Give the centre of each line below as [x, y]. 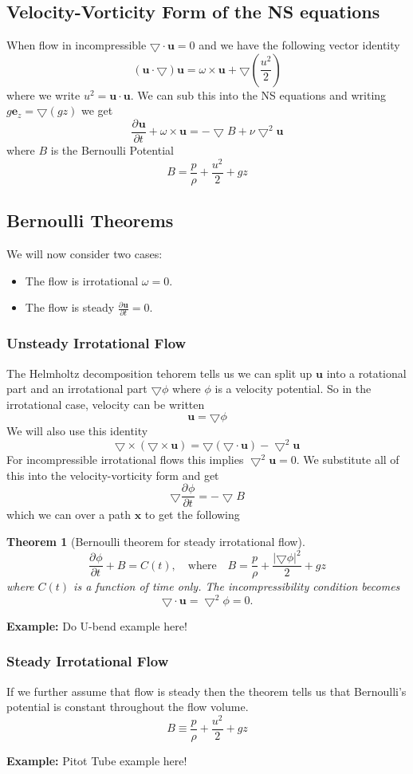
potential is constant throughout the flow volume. [128, 707]
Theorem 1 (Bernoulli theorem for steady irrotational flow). [156, 541]
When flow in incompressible [77, 45]
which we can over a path [69, 515]
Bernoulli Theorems [90, 220]
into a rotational [366, 373]
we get [97, 110]
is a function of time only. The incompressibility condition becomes [237, 586]
